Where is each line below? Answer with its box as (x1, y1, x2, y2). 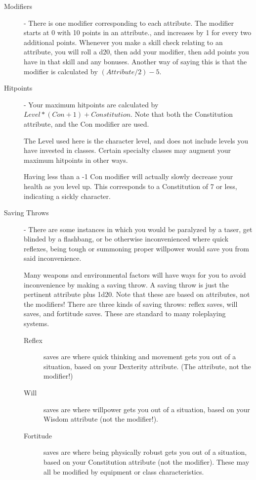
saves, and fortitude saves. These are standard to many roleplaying (24, 308, 226, 319)
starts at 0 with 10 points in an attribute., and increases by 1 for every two (24, 27, 252, 38)
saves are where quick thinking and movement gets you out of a (43, 351, 236, 362)
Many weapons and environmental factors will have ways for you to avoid (24, 270, 246, 280)
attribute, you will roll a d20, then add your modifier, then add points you (24, 47, 249, 57)
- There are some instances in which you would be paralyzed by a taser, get (24, 224, 253, 234)
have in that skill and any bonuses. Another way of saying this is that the (24, 56, 247, 66)
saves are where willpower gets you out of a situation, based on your (43, 404, 250, 414)
